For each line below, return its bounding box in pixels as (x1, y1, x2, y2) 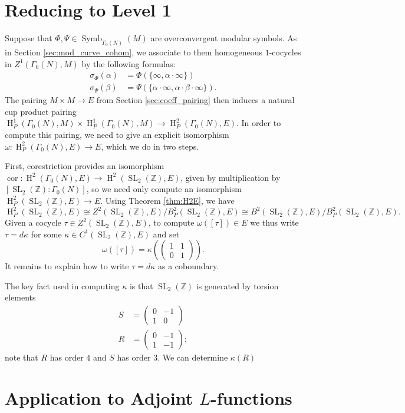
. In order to (236, 117, 281, 129)
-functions (210, 385, 292, 409)
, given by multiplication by (180, 171, 281, 183)
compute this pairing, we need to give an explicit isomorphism (5, 128, 229, 141)
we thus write (250, 216, 299, 229)
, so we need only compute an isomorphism (86, 183, 242, 195)
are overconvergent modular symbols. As (150, 32, 297, 44)
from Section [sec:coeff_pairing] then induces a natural (96, 94, 295, 106)
